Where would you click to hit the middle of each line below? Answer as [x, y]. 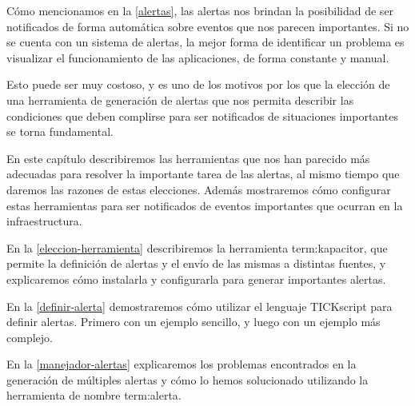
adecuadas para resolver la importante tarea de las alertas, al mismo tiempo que [203, 174]
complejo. [30, 337]
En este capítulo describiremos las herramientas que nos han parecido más [188, 158]
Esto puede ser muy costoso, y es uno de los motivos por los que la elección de [198, 84]
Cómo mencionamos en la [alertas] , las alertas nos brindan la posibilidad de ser [200, 10]
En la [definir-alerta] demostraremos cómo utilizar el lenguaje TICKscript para [200, 306]
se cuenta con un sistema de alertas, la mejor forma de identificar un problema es [206, 42]
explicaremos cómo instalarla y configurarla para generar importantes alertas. [196, 279]
